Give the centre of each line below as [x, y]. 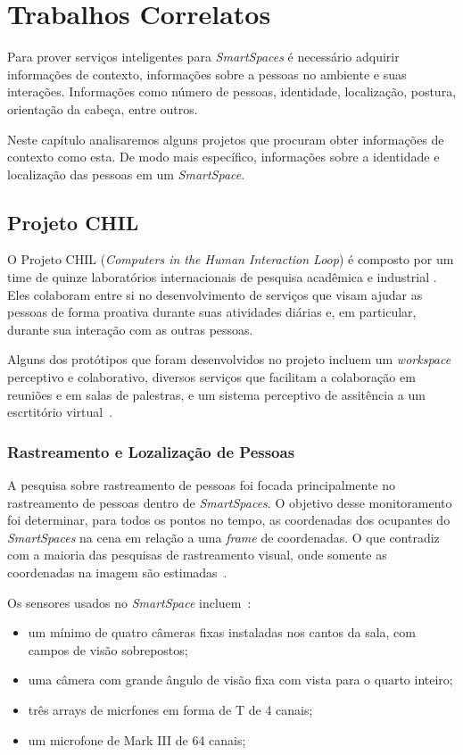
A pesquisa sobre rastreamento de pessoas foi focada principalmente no [202, 485]
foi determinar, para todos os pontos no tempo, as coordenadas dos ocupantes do [229, 520]
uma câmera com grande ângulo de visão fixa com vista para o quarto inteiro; [240, 680]
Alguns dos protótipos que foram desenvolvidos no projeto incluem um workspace [229, 359]
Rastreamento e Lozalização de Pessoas [151, 451]
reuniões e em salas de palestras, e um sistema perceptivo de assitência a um [216, 394]
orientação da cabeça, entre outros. [103, 108]
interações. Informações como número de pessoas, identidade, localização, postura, [232, 91]
